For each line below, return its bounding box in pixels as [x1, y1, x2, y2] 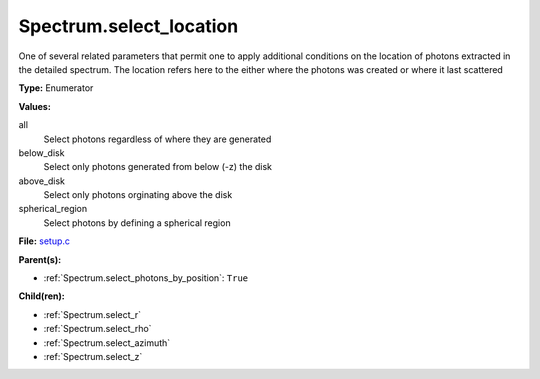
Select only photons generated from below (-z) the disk [43, 161, 273, 173]
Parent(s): [18, 253, 62, 265]
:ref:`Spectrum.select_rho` [43, 323, 152, 335]
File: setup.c [18, 235, 70, 247]
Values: [18, 100, 52, 112]
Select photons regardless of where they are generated [43, 133, 272, 145]
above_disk [18, 175, 65, 187]
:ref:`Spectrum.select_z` [43, 350, 143, 362]
